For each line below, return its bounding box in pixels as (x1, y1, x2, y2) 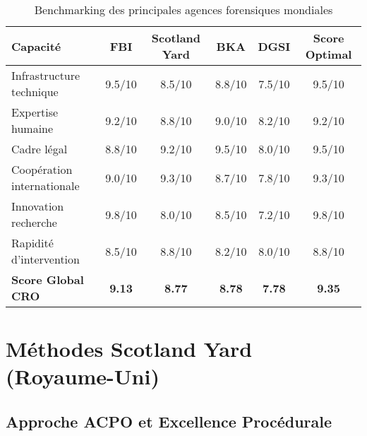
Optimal (305, 46, 352, 62)
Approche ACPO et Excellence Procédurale (6, 410, 332, 432)
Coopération (11, 161, 73, 177)
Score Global (11, 271, 84, 288)
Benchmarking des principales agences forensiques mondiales (34, 1, 333, 18)
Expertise (11, 104, 59, 120)
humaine (11, 120, 54, 136)
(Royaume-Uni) (6, 362, 160, 391)
